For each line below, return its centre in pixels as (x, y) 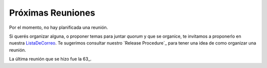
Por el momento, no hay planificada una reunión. (59, 27)
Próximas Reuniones (52, 13)
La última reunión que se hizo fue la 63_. (50, 59)
